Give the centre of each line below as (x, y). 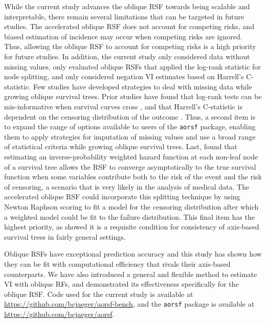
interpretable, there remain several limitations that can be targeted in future (124, 16)
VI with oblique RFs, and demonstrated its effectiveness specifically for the (121, 284)
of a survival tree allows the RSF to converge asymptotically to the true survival (130, 166)
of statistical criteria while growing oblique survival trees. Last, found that (121, 146)
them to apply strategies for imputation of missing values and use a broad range (130, 136)
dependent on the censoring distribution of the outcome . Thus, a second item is (130, 116)
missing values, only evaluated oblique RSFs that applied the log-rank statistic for (132, 66)
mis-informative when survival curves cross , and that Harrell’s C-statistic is (124, 106)
